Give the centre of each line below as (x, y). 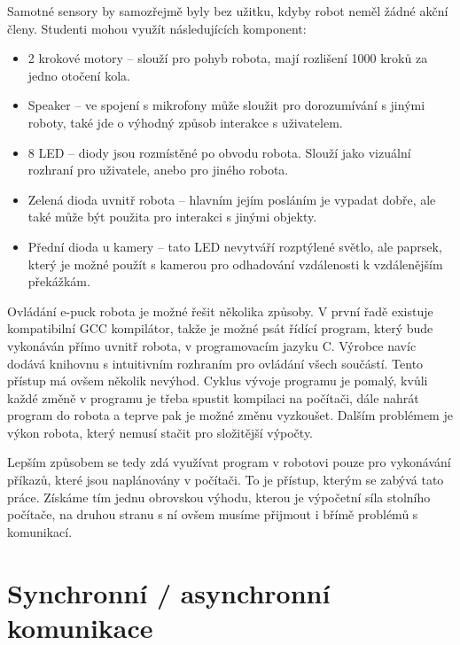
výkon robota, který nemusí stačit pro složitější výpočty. (160, 432)
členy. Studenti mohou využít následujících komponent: (157, 28)
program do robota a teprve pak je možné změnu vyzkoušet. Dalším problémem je (230, 415)
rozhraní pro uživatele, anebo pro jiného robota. (158, 170)
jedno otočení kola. (79, 75)
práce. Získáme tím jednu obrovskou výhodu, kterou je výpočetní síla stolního (219, 497)
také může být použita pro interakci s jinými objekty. (172, 217)
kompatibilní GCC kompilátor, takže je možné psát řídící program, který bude (220, 328)
